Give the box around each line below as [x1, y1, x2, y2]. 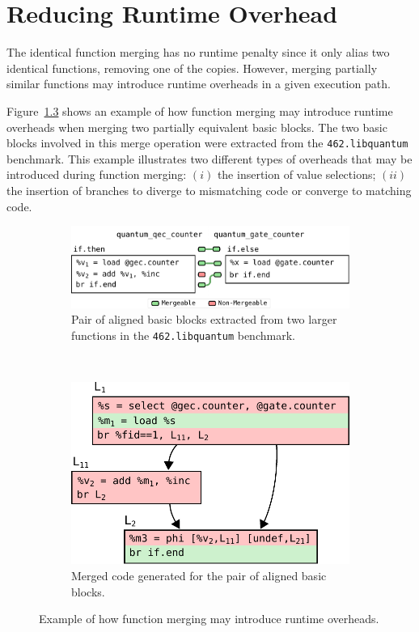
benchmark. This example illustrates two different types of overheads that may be [6, 150, 413, 167]
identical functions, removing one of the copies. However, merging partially [6, 59, 378, 76]
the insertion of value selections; [217, 166, 376, 183]
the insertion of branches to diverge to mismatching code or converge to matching [6, 181, 412, 198]
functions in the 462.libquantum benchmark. [71, 326, 295, 343]
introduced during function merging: [6, 166, 187, 183]
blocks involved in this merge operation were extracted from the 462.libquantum [6, 134, 408, 151]
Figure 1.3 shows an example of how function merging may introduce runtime [6, 102, 393, 119]
